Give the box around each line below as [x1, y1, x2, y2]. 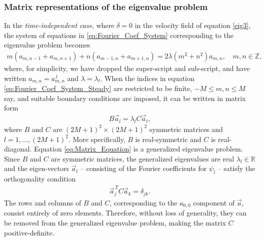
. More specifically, [68, 133, 125, 144]
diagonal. [4, 143, 32, 154]
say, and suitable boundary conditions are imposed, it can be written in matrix [4, 92, 246, 103]
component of [193, 197, 235, 207]
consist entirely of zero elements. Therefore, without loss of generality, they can [4, 207, 247, 218]
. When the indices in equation [100, 72, 194, 83]
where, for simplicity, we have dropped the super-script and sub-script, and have [4, 63, 250, 73]
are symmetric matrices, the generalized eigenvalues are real [50, 153, 234, 163]
